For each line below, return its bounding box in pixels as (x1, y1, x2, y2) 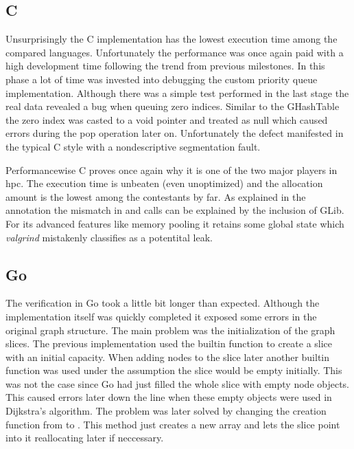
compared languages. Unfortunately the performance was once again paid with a (5, 45, 344, 59)
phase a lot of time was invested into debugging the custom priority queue (5, 72, 318, 86)
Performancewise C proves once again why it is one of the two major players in (5, 162, 338, 177)
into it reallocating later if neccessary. (5, 430, 164, 445)
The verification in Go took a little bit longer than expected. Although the (5, 296, 320, 310)
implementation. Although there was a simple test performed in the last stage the (5, 85, 349, 100)
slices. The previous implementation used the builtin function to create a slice (5, 336, 333, 351)
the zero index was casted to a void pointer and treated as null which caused (5, 112, 328, 127)
